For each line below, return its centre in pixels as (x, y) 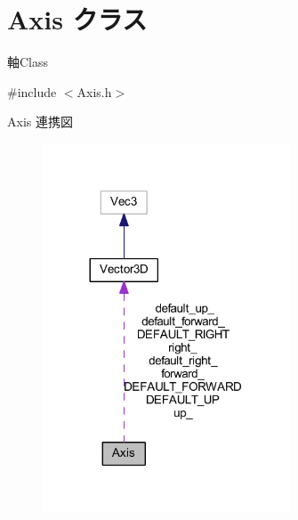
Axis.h (94, 91)
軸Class (28, 62)
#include (32, 91)
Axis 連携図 (40, 122)
